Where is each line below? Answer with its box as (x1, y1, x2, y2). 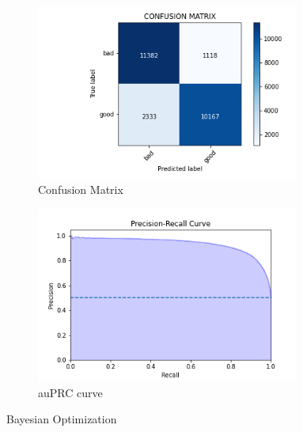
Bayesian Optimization (6, 411, 117, 427)
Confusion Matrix (38, 181, 123, 198)
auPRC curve (38, 384, 103, 400)
